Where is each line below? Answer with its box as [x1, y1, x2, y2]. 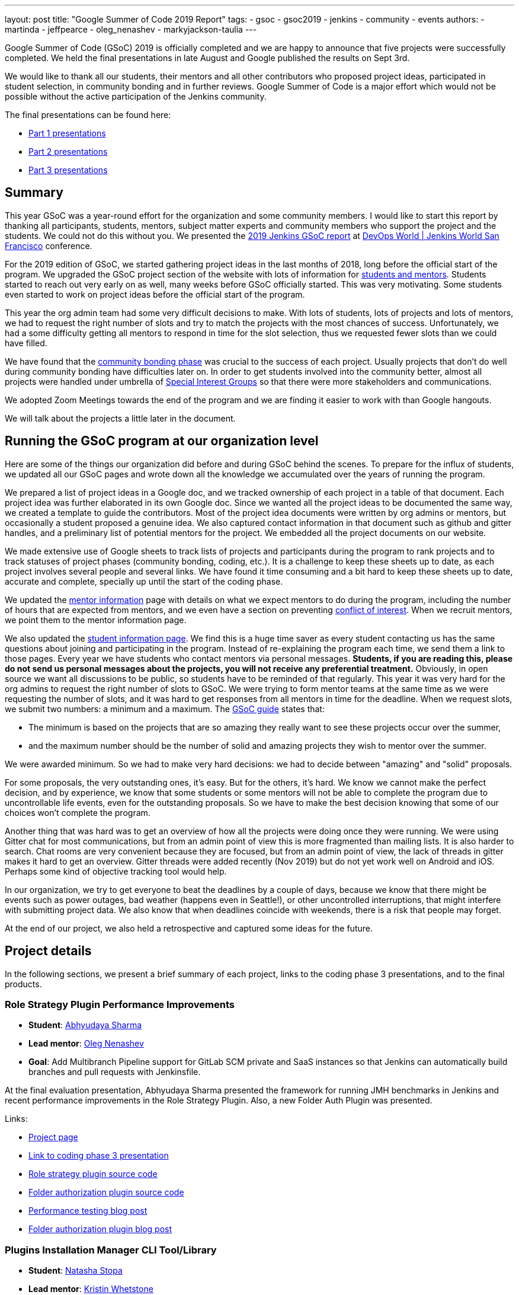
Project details [5, 943, 92, 959]
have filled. [5, 337, 47, 348]
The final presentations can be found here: [5, 110, 171, 120]
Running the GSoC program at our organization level [5, 433, 319, 449]
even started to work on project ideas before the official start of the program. [5, 289, 305, 299]
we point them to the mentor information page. [5, 614, 187, 625]
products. [5, 978, 42, 989]
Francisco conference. [5, 240, 92, 251]
